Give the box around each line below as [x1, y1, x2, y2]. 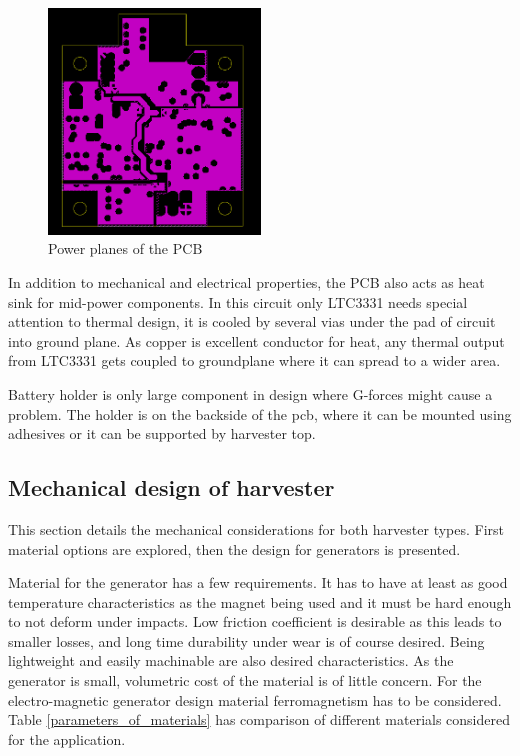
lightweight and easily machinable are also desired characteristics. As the [8, 650, 454, 671]
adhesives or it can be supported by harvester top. [8, 423, 316, 444]
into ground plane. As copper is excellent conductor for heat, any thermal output [8, 330, 505, 351]
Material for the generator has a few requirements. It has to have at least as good [8, 572, 508, 593]
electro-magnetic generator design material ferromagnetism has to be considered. [8, 689, 502, 710]
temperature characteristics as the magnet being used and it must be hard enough [8, 591, 512, 612]
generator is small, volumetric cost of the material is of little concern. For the [8, 670, 482, 691]
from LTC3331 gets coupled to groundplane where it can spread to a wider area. [8, 350, 501, 371]
